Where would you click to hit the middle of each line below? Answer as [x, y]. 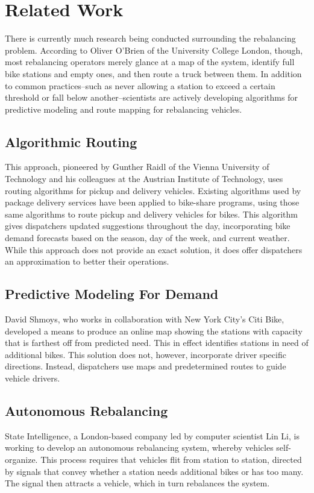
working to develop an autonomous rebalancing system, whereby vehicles [139, 447]
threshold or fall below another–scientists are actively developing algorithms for [151, 97]
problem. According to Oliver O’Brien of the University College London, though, [154, 50]
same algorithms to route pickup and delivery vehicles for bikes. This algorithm [151, 214]
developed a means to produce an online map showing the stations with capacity [154, 331]
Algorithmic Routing [71, 141]
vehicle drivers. [33, 378]
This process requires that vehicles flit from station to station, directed [171, 459]
